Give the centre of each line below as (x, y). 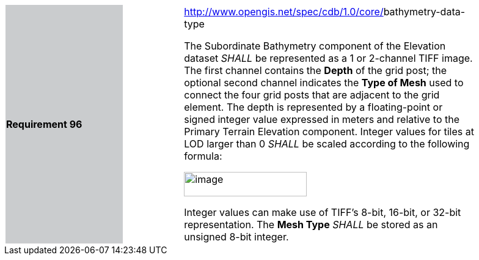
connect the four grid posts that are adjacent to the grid (312, 95)
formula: (203, 156)
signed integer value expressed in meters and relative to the (322, 119)
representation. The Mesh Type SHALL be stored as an (311, 225)
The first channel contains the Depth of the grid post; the (315, 70)
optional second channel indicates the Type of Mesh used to (324, 83)
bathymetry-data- (424, 12)
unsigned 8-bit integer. (236, 237)
